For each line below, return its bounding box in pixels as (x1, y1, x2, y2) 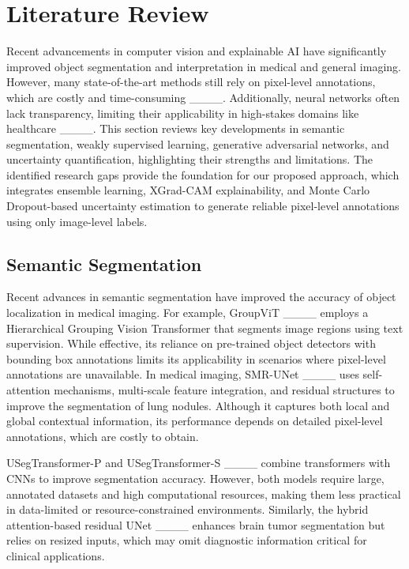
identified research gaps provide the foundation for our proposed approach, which (6, 166, 400, 183)
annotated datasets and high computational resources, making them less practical (6, 485, 401, 502)
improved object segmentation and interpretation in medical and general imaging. (6, 58, 401, 74)
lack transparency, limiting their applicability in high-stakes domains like (6, 104, 359, 121)
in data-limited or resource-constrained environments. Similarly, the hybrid (6, 501, 369, 518)
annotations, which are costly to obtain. (6, 428, 199, 444)
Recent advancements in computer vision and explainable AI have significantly (6, 43, 387, 59)
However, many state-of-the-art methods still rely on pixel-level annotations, (6, 73, 376, 90)
